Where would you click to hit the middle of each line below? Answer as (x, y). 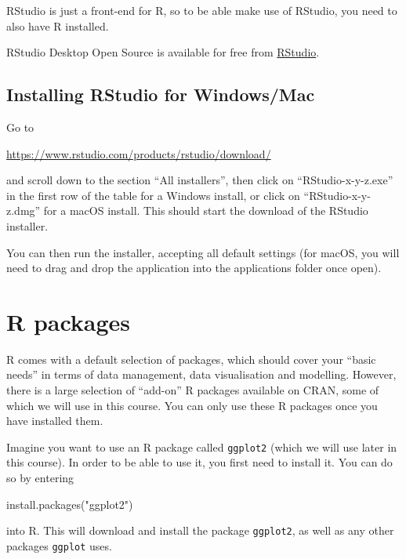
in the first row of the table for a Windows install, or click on (153, 195)
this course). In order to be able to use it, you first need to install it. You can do (199, 462)
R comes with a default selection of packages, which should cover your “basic (191, 359)
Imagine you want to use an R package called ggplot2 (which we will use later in (202, 446)
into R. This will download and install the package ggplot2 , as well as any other (200, 530)
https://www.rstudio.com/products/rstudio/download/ (139, 153)
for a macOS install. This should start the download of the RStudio (206, 211)
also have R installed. (58, 25)
